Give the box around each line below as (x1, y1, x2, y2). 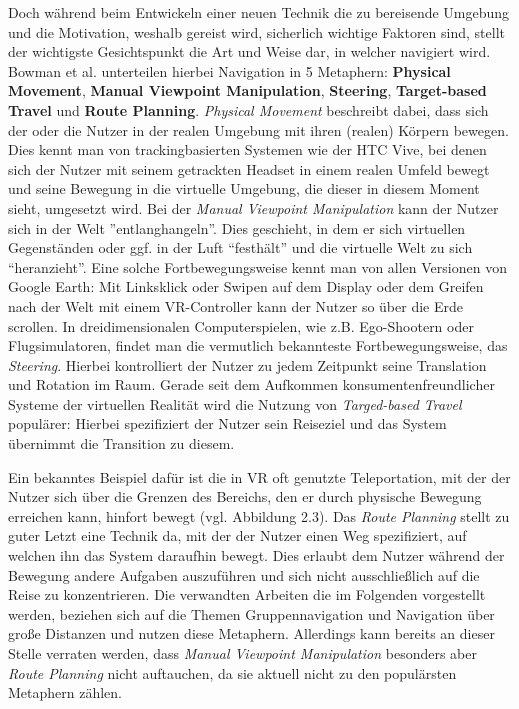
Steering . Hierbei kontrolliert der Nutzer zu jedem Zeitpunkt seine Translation (8, 354, 487, 375)
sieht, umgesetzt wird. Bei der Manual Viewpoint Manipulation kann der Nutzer (8, 197, 499, 218)
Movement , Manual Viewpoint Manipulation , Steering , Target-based (8, 80, 487, 101)
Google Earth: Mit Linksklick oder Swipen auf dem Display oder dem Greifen (8, 276, 484, 297)
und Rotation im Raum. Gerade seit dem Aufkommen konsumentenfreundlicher (8, 374, 495, 395)
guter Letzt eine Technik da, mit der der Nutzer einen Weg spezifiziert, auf (8, 525, 467, 546)
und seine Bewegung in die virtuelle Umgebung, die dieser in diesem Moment (8, 178, 480, 199)
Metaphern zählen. (8, 682, 123, 703)
